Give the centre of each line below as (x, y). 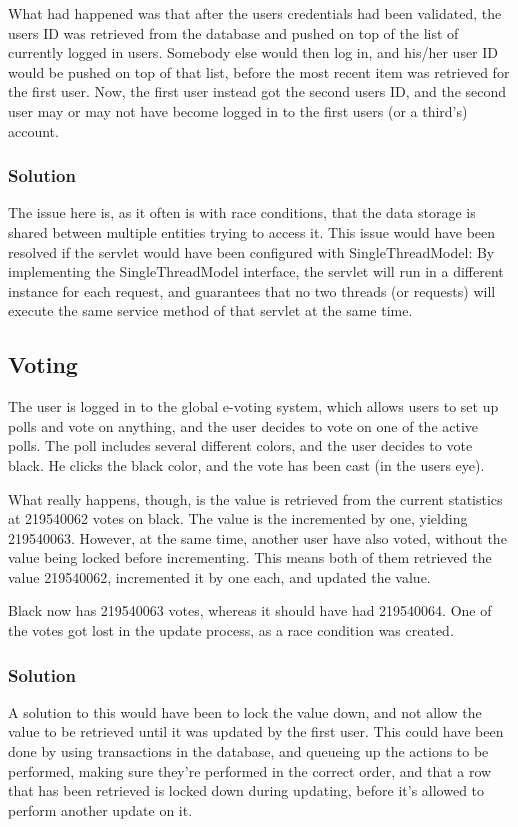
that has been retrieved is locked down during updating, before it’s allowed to (246, 790)
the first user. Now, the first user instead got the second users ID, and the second (257, 91)
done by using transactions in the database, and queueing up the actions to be (248, 751)
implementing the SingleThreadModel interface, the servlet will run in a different (256, 271)
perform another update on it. (100, 809)
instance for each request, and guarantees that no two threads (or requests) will (252, 290)
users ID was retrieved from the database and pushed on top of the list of (233, 32)
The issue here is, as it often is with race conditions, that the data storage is (242, 212)
